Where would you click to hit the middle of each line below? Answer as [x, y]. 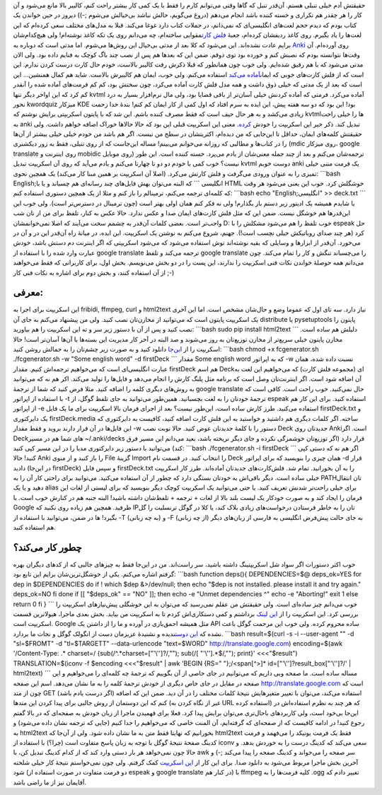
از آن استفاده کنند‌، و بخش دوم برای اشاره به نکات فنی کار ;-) [94, 272]
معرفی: [28, 292]
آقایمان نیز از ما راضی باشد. [50, 782]
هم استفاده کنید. [34, 528]
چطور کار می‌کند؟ [47, 547]
